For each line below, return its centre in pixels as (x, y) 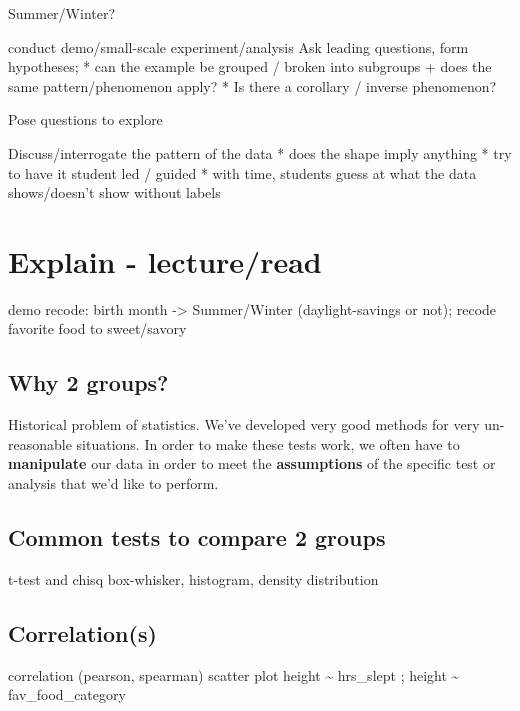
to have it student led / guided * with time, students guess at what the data (242, 172)
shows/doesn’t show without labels (114, 192)
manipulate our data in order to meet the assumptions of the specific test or (252, 463)
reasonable (40, 443)
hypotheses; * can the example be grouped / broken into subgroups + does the (250, 66)
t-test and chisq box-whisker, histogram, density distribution (193, 578)
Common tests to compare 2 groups (197, 537)
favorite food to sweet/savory (97, 328)
